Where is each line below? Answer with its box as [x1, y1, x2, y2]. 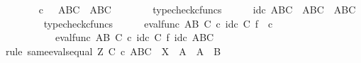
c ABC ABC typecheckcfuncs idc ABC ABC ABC [38, 2, 356, 16]
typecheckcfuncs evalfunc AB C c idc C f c [43, 16, 273, 30]
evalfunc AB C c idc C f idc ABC [55, 30, 214, 45]
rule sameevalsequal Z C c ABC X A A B [6, 43, 221, 58]
